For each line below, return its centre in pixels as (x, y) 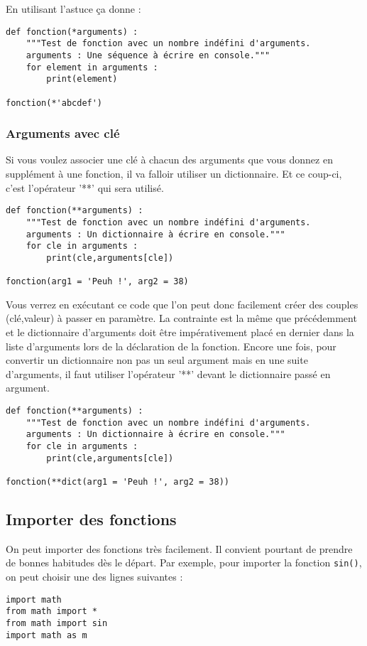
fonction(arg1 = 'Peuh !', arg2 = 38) (97, 282)
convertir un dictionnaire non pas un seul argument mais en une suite (157, 360)
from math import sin (57, 623)
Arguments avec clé (63, 133)
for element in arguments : (92, 67)
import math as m (46, 635)
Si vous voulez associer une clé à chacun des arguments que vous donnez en (169, 160)
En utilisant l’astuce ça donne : (73, 9)
